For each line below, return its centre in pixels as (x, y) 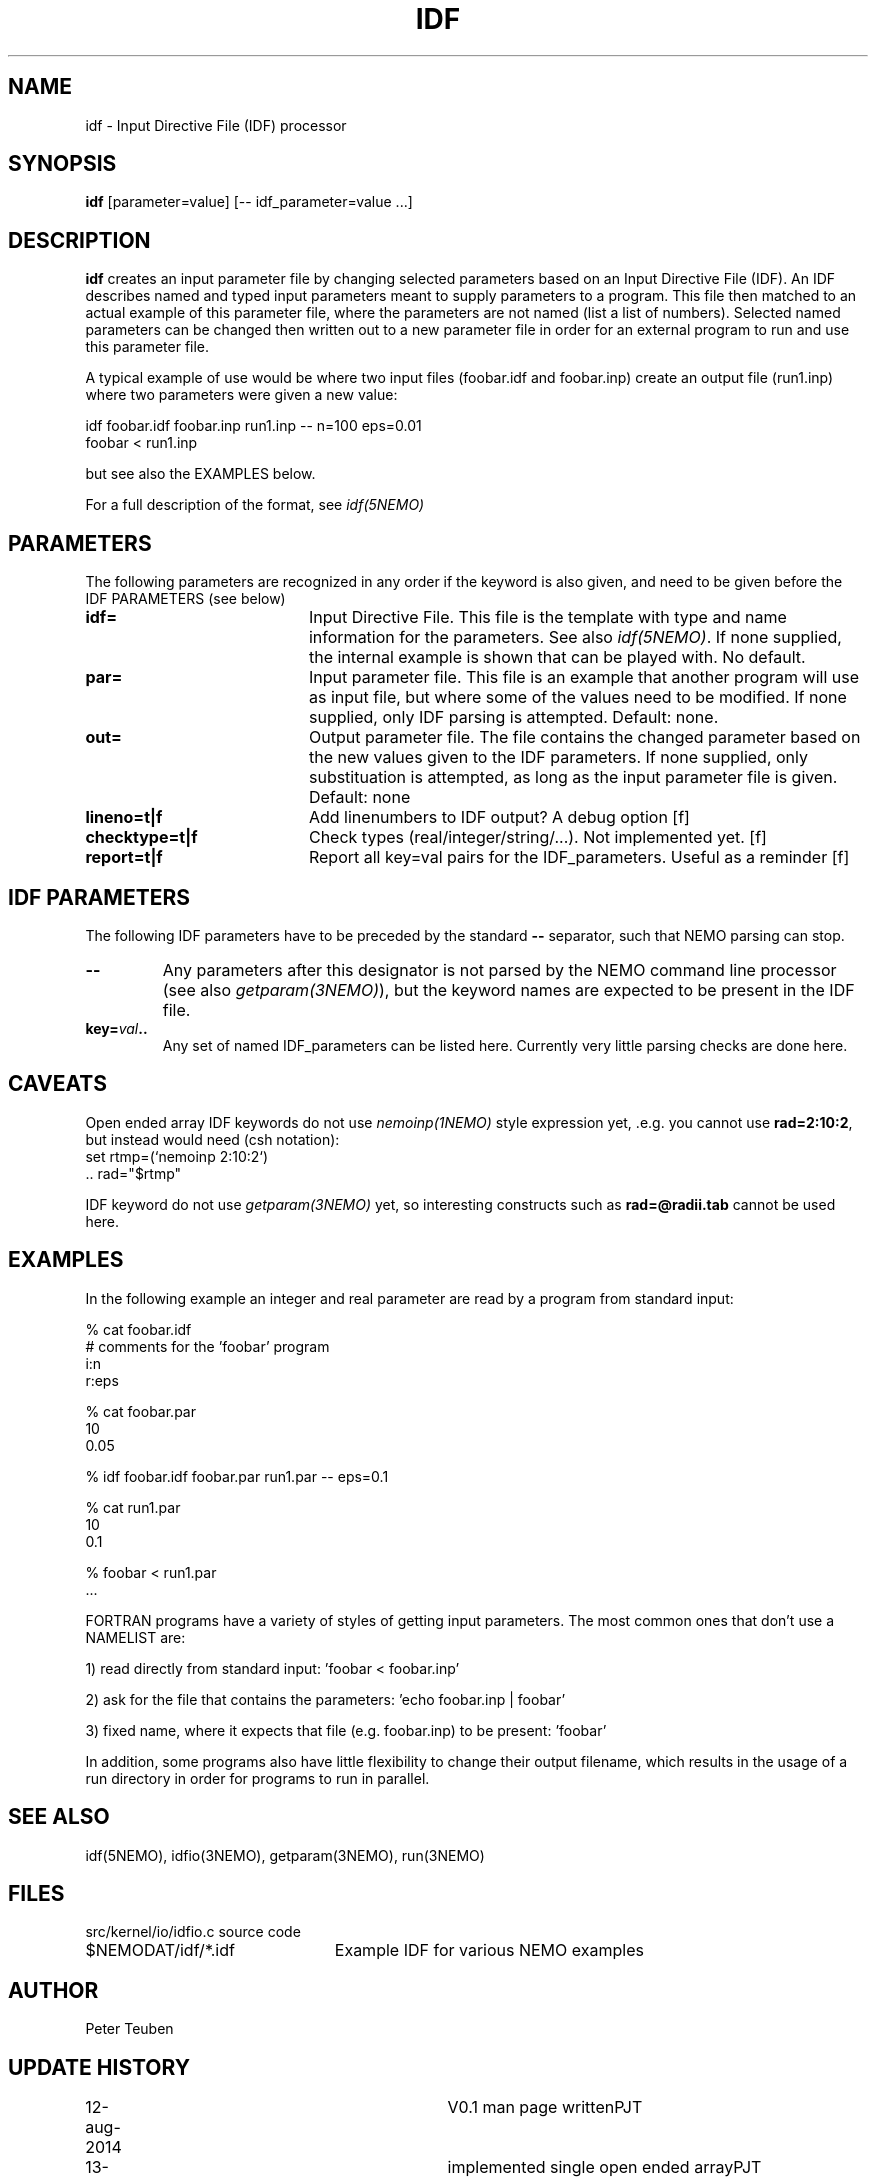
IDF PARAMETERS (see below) (185, 599)
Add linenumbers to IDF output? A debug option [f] (499, 817)
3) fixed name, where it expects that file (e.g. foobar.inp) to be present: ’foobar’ (346, 1730)
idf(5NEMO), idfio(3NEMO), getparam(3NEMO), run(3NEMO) (285, 1855)
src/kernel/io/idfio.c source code (193, 1932)
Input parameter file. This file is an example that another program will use (584, 677)
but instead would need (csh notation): (212, 1139)
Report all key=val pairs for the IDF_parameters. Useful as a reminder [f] (579, 857)
